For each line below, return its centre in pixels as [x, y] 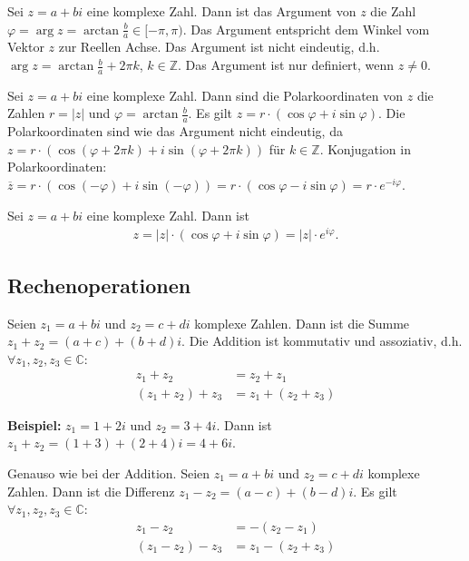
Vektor [26, 47]
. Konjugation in [365, 148]
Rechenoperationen [99, 285]
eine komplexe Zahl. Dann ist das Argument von [221, 11]
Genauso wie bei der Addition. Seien [109, 473]
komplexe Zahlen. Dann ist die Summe [302, 323]
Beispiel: [34, 424]
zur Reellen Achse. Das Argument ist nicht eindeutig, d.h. [219, 47]
